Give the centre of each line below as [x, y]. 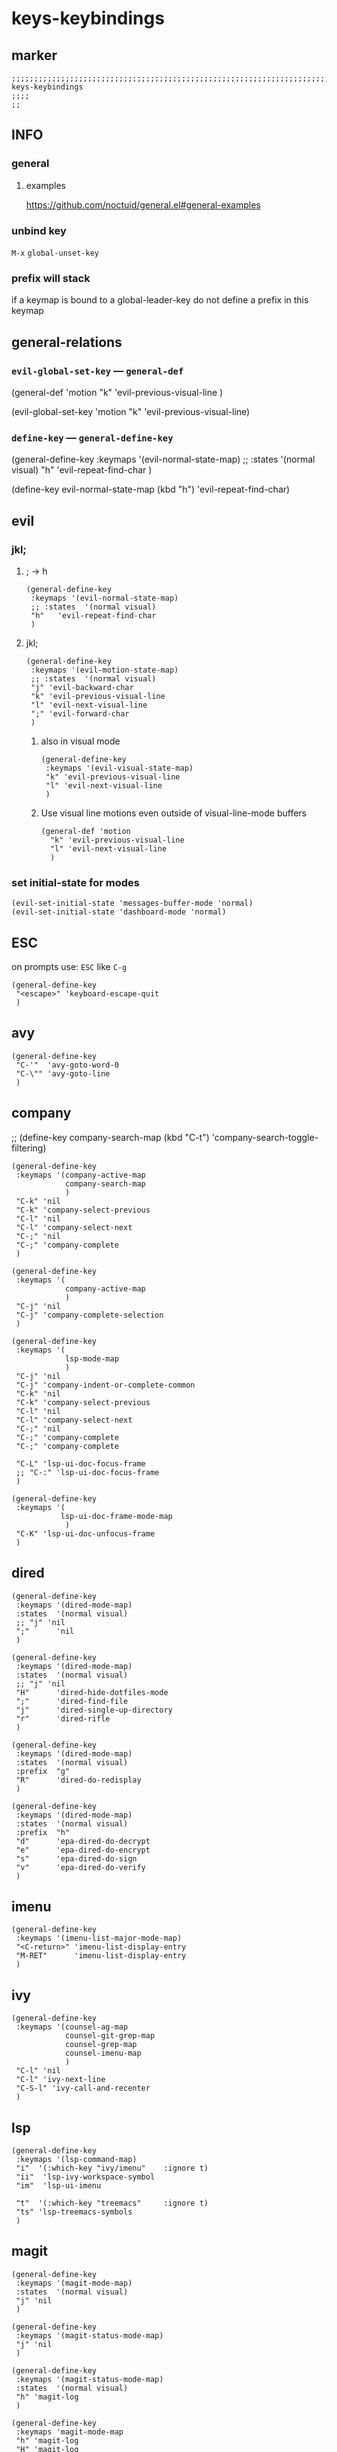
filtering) [29, 1148]
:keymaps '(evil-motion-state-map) [104, 670]
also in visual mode [80, 741]
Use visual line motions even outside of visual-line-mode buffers [174, 813]
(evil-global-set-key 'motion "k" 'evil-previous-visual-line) [131, 411]
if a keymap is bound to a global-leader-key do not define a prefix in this [160, 300]
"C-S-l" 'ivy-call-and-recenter [83, 2088]
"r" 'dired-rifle [63, 1718]
